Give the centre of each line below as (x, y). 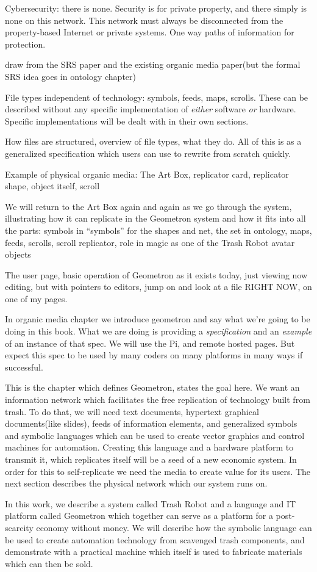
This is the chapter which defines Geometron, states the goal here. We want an (152, 387)
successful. (24, 367)
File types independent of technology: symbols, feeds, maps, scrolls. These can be (157, 97)
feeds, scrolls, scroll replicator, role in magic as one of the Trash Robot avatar (150, 242)
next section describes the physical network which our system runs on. (136, 483)
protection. (25, 44)
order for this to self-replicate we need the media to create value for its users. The (158, 471)
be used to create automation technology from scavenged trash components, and (155, 539)
